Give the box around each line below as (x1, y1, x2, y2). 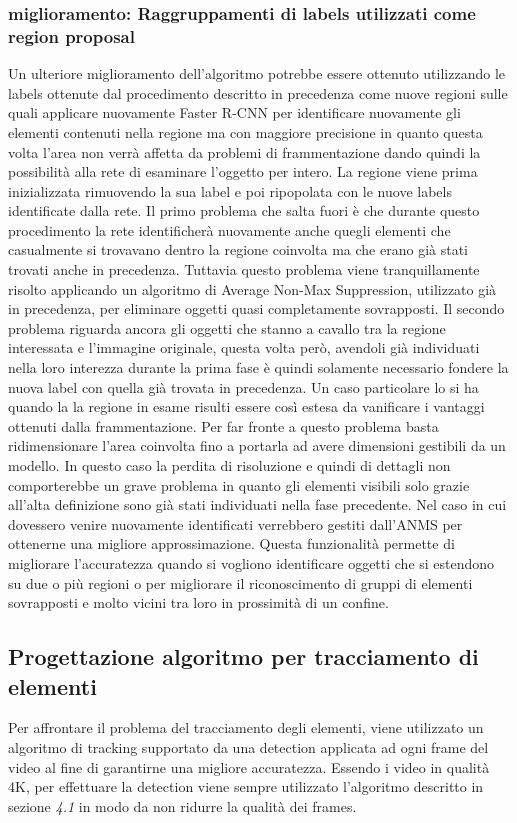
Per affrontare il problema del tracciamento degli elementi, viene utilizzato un (8, 717, 484, 738)
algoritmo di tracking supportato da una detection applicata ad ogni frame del (8, 736, 489, 757)
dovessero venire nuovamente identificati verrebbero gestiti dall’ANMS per (8, 513, 463, 534)
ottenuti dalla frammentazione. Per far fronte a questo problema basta (8, 415, 439, 436)
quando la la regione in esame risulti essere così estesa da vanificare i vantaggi (8, 396, 485, 417)
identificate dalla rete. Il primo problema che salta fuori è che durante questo (8, 200, 480, 221)
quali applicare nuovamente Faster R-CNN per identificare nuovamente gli (8, 102, 461, 123)
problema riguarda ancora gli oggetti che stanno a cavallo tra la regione (8, 317, 446, 338)
